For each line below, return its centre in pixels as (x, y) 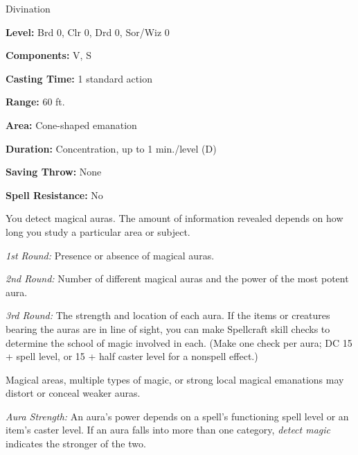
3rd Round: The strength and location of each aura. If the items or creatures (168, 315)
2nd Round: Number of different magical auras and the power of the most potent (177, 278)
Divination (28, 8)
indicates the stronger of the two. (76, 444)
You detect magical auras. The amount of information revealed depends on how (174, 218)
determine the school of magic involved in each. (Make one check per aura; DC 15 (179, 342)
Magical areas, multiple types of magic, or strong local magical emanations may (175, 379)
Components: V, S (48, 55)
